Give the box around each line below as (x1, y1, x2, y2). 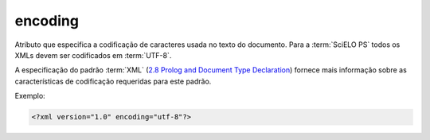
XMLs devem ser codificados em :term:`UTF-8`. (14, 50, 172, 60)
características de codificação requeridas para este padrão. (14, 76, 212, 86)
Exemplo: (14, 91, 45, 101)
